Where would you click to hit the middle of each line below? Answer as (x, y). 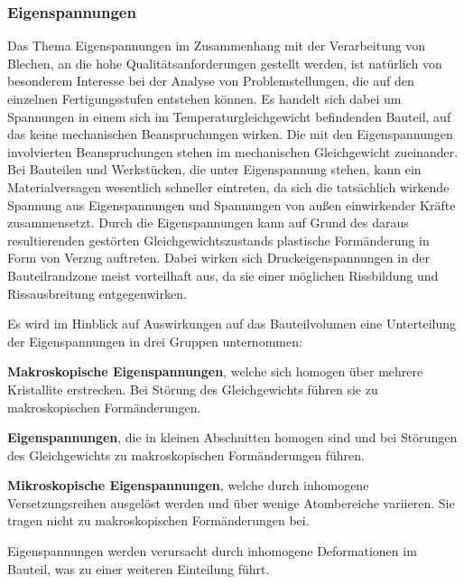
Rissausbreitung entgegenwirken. (97, 293)
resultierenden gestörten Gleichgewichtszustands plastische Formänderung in (218, 240)
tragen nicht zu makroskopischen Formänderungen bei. (158, 520)
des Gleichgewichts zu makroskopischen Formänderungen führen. (186, 454)
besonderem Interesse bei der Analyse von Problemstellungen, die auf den (211, 81)
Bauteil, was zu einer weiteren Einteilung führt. (139, 568)
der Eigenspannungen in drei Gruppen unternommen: (155, 341)
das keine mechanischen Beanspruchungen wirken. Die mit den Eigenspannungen (230, 134)
